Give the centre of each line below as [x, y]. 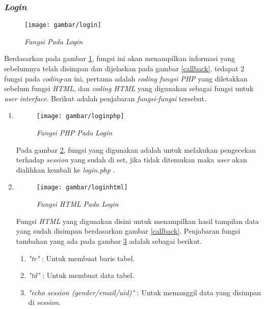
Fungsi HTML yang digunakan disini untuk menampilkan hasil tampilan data [138, 221]
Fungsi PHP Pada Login [74, 133]
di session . [44, 302]
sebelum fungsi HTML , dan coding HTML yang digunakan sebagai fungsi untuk [129, 88]
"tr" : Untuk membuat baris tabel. [82, 258]
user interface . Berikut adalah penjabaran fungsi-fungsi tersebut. [105, 98]
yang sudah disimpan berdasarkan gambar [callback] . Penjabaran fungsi [128, 231]
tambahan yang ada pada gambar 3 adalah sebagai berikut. [109, 241]
